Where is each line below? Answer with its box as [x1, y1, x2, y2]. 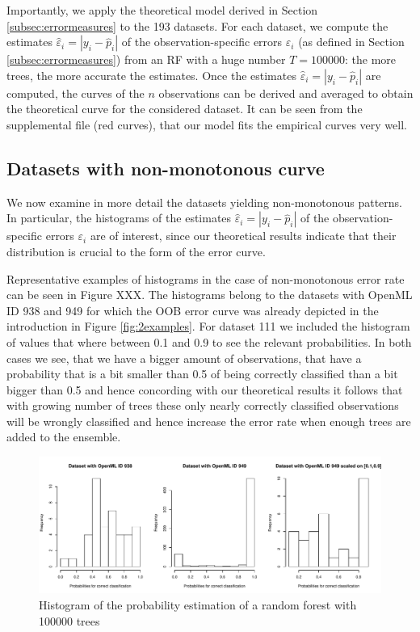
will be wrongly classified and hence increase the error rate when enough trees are [6, 412, 411, 429]
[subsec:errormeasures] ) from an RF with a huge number [6, 51, 286, 68]
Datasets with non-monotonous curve [6, 155, 325, 180]
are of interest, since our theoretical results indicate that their [90, 227, 397, 244]
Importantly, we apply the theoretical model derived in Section [6, 2, 318, 18]
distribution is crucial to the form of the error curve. [6, 242, 266, 259]
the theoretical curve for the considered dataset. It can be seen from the [6, 100, 363, 117]
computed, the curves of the [6, 84, 145, 101]
